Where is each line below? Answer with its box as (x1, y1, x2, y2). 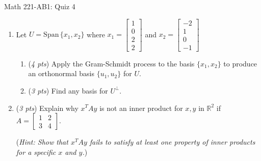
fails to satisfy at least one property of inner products (89, 136, 255, 147)
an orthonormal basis (28, 68, 94, 79)
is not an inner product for (99, 102, 183, 113)
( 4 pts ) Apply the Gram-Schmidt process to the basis (28, 58, 195, 68)
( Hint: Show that (16, 136, 68, 147)
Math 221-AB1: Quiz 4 (4, 1, 75, 11)
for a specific (16, 146, 56, 157)
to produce (223, 58, 257, 68)
